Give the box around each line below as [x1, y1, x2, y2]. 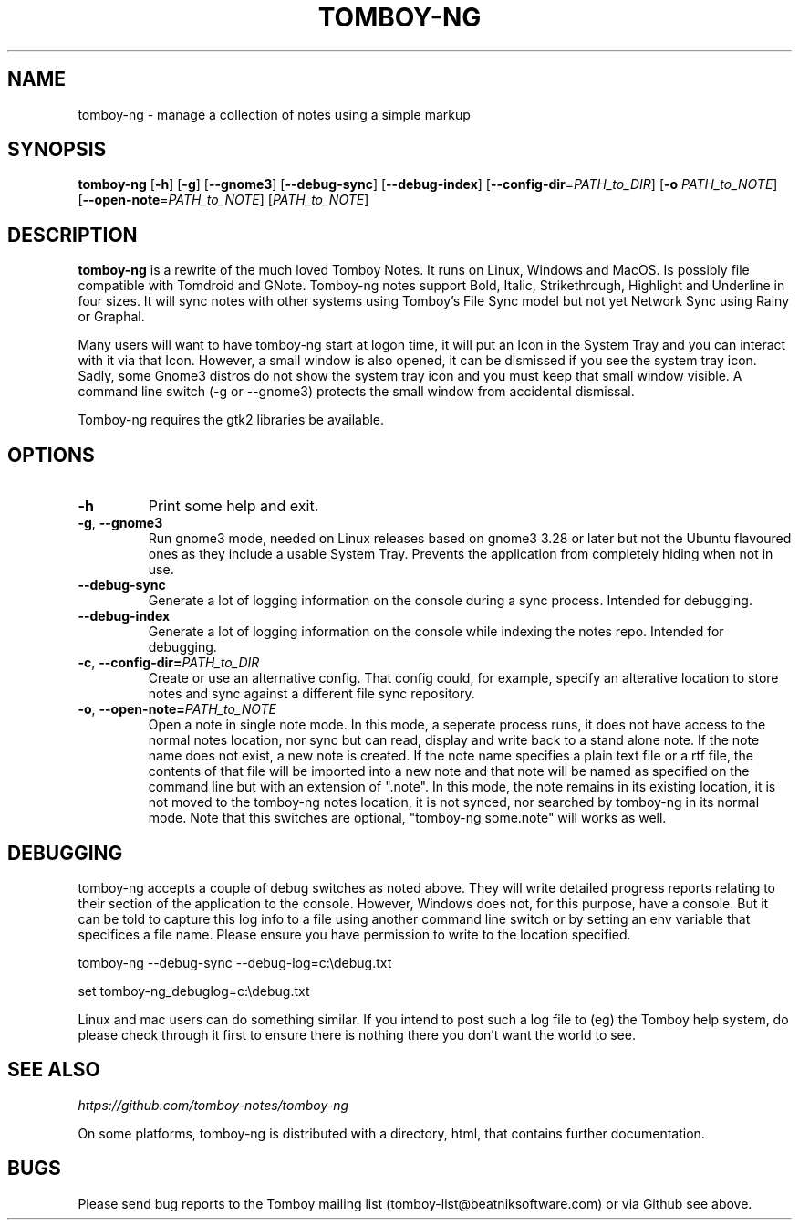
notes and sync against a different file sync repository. [148, 686, 475, 702]
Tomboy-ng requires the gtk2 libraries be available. [78, 412, 385, 428]
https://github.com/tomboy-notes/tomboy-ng [78, 1096, 349, 1113]
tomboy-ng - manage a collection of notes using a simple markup [78, 106, 471, 122]
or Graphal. [78, 309, 145, 325]
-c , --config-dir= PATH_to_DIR [78, 655, 260, 671]
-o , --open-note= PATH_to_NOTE [78, 701, 277, 718]
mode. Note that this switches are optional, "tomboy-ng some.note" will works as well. [148, 810, 667, 826]
